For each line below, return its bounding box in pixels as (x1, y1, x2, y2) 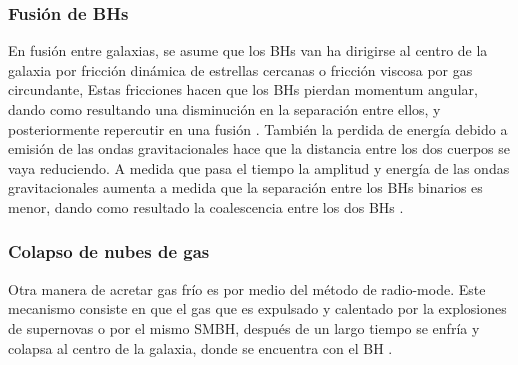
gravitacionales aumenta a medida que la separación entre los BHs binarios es (8, 177, 483, 198)
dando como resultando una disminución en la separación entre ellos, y (8, 99, 441, 119)
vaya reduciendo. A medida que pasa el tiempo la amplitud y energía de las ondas (8, 157, 510, 178)
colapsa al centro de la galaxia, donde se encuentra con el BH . (8, 337, 393, 358)
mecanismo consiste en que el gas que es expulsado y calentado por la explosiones (8, 298, 507, 319)
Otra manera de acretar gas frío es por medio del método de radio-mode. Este (8, 278, 486, 299)
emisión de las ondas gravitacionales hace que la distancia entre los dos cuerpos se (8, 138, 511, 159)
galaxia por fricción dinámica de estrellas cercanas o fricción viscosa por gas (8, 59, 473, 80)
